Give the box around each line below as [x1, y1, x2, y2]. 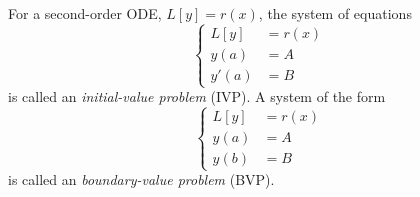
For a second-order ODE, [8, 3, 162, 23]
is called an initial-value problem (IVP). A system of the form [8, 86, 386, 107]
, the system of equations [258, 3, 412, 23]
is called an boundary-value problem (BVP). [8, 169, 275, 190]
